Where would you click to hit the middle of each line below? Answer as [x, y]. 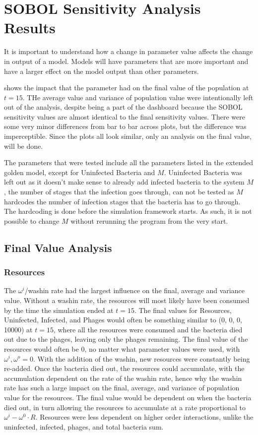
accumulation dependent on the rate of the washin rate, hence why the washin [123, 378]
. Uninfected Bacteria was [203, 172]
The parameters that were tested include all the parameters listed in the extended [129, 162]
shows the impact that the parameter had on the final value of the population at [127, 88]
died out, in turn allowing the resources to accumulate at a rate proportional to [125, 407]
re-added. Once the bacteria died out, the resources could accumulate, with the [124, 368]
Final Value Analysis [58, 247]
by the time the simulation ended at [59, 310]
